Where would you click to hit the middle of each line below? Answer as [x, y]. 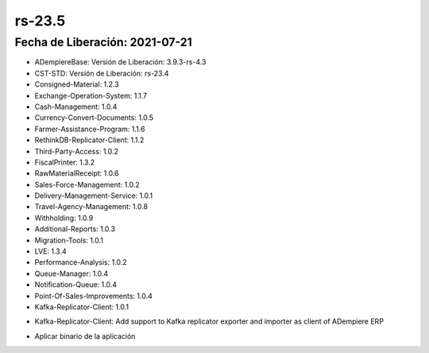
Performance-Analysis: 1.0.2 [81, 262]
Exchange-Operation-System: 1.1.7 [91, 95]
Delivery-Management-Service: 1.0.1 [94, 196]
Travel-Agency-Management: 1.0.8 [91, 207]
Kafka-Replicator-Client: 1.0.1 [82, 307]
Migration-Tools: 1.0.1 [69, 240]
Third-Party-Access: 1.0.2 [77, 151]
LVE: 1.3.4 [50, 251]
